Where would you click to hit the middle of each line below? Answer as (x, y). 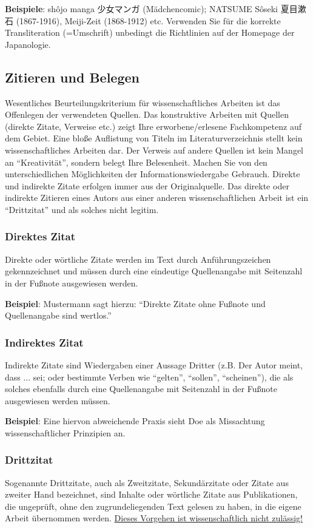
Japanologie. (28, 44)
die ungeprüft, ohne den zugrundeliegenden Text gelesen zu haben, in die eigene (153, 506)
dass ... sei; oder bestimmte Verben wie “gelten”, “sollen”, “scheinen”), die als (149, 377)
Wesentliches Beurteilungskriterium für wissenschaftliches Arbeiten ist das (143, 102)
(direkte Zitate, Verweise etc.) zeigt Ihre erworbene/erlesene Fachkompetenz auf (153, 126)
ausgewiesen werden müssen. (58, 400)
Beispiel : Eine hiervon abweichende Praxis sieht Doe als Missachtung (135, 421)
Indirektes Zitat (44, 342)
